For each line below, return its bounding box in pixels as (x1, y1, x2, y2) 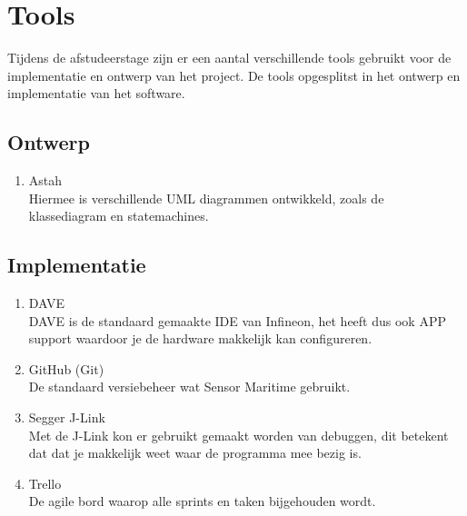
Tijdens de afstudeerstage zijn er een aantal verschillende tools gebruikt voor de (7, 48, 452, 67)
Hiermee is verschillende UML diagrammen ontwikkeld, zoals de (28, 188, 384, 207)
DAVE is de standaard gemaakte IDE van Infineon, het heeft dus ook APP (28, 311, 446, 330)
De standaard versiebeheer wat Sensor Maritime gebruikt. (28, 377, 351, 396)
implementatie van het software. (7, 84, 185, 103)
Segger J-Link (28, 408, 105, 427)
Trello (28, 473, 62, 492)
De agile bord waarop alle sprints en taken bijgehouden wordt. (28, 491, 376, 511)
